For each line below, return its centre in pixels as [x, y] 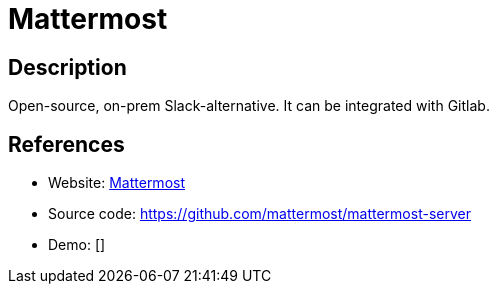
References [66, 144]
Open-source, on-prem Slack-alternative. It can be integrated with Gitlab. [249, 106]
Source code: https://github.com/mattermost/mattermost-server [259, 214]
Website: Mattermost [116, 183]
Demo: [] [77, 245]
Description [67, 67]
